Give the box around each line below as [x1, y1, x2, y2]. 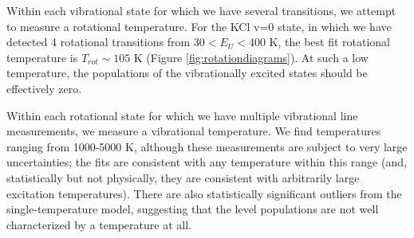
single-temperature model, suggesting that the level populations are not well [6, 201, 379, 217]
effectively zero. [6, 80, 82, 96]
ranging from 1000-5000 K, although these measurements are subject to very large [6, 138, 408, 154]
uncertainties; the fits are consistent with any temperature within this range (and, [6, 154, 407, 170]
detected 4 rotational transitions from [6, 33, 191, 50]
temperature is [6, 49, 78, 65]
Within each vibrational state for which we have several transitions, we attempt [6, 2, 396, 18]
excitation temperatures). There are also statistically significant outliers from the [6, 185, 402, 201]
